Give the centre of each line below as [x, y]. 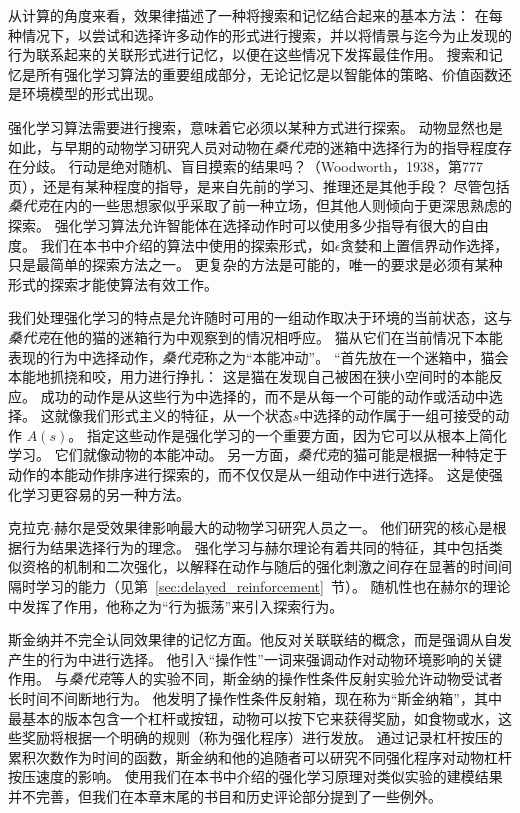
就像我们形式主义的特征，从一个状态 [173, 415]
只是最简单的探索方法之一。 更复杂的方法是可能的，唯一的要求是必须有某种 [255, 264]
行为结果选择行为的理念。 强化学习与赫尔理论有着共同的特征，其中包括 [255, 546]
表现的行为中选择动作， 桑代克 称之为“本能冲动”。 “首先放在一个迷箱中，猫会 [258, 356]
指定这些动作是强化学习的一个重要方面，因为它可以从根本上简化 [296, 434]
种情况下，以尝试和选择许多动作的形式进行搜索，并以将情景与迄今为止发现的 [260, 34]
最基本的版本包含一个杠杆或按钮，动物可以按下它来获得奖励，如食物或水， [253, 717]
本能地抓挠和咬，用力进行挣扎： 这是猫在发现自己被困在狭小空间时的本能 [248, 376]
